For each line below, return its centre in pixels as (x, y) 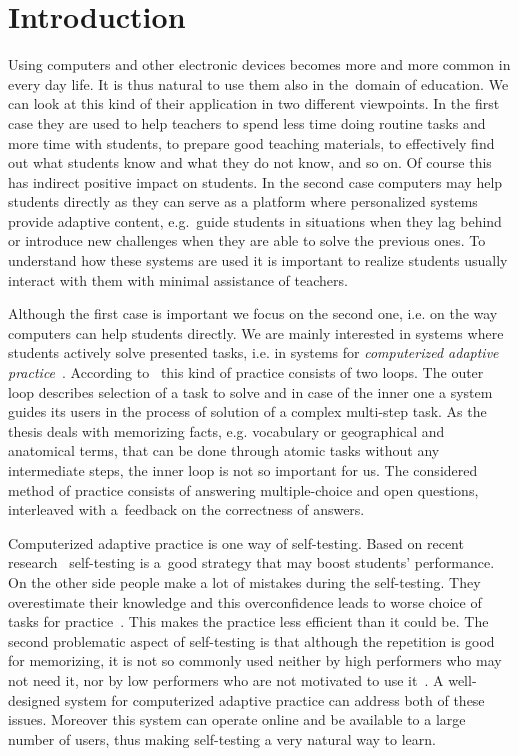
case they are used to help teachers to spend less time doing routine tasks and (247, 122)
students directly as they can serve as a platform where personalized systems (243, 201)
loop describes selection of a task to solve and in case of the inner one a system (250, 391)
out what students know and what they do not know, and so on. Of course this (250, 162)
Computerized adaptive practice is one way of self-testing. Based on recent (236, 542)
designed (34, 699)
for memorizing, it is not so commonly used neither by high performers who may (255, 660)
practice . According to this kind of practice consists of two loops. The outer (246, 372)
